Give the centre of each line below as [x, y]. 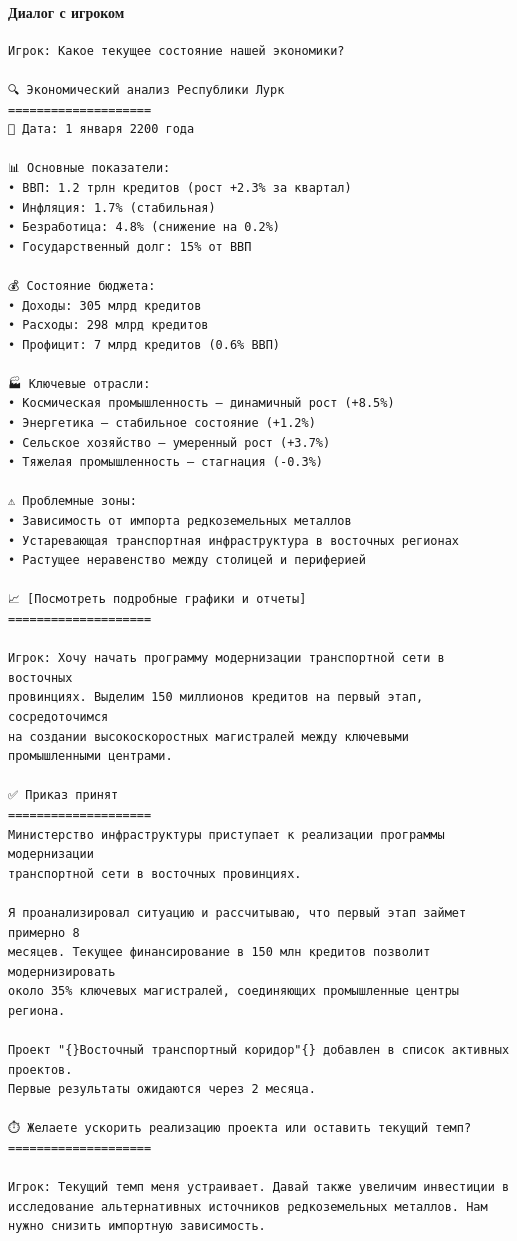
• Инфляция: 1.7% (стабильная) [112, 207]
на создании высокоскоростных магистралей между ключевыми [208, 736]
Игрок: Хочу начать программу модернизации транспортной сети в [226, 658]
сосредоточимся [58, 716]
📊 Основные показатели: [89, 168]
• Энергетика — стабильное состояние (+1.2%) [162, 423]
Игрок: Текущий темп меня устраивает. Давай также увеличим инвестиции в [259, 1187]
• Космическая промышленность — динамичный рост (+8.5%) [201, 403]
